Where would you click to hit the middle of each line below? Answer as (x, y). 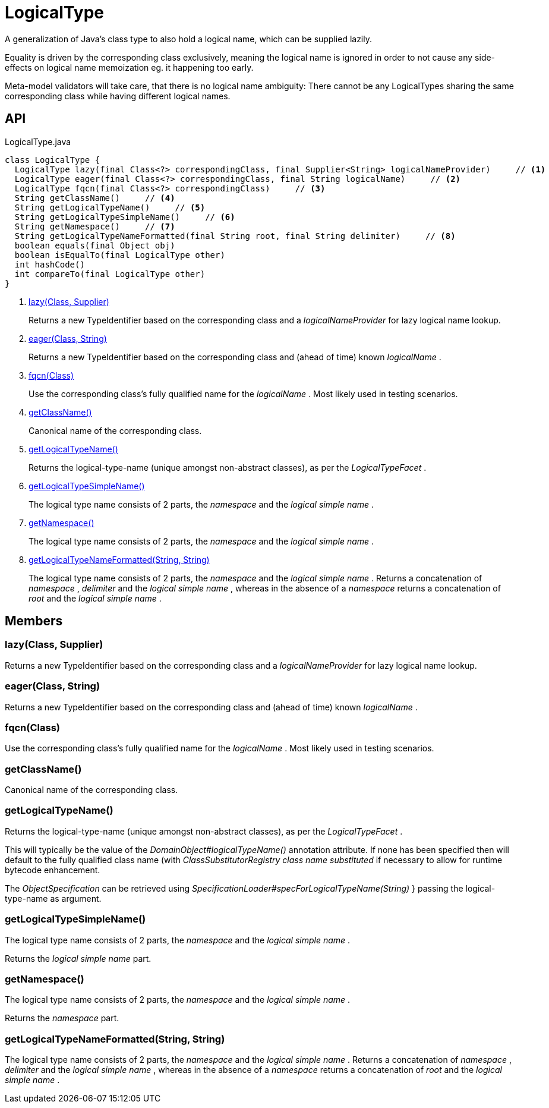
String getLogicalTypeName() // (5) (110, 207)
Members (34, 621)
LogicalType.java (38, 141)
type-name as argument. (53, 898)
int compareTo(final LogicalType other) (110, 274)
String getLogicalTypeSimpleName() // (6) (125, 217)
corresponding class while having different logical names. (118, 96)
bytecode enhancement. (53, 870)
